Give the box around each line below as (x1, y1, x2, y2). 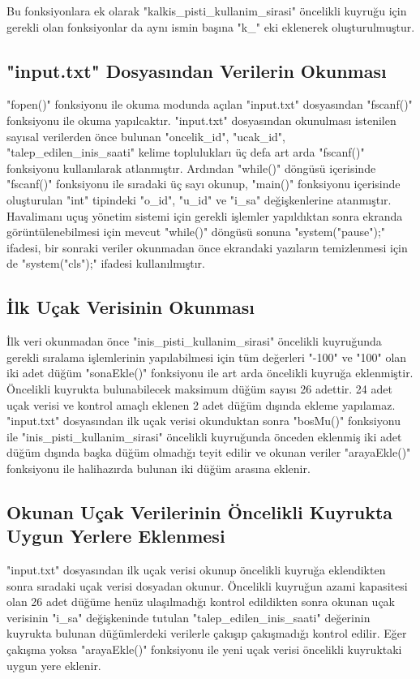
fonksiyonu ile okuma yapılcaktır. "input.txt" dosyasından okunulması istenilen (6, 111, 396, 128)
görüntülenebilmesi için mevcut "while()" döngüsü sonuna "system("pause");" (6, 223, 386, 240)
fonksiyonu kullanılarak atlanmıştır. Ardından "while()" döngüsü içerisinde (6, 159, 376, 176)
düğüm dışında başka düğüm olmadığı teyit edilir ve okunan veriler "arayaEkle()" (6, 444, 411, 461)
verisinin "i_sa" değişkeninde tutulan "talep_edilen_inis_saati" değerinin (6, 608, 371, 625)
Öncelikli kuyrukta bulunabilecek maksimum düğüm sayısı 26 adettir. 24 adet (6, 380, 392, 397)
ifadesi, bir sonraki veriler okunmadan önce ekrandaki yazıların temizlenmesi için (6, 239, 408, 256)
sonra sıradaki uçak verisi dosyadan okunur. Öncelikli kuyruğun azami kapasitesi (6, 577, 408, 594)
